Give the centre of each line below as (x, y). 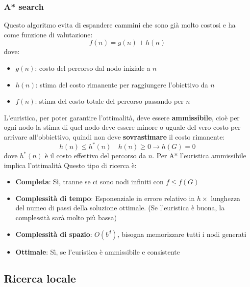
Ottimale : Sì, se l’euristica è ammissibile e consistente (98, 251)
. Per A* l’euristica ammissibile (199, 156)
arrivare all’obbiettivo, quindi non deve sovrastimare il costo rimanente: (114, 136)
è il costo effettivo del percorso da (95, 156)
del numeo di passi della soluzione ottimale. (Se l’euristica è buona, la (120, 208)
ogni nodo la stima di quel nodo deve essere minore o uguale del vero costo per (122, 127)
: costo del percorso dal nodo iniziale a (93, 68)
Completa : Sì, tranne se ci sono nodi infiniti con (89, 182)
